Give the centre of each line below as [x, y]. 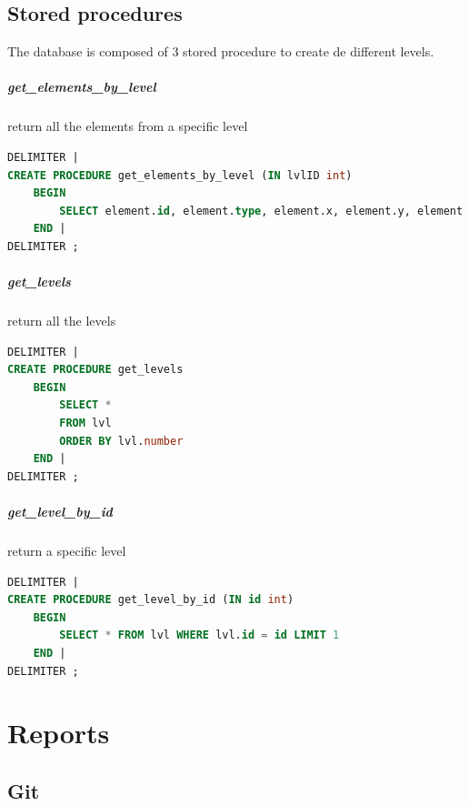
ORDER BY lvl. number [121, 441]
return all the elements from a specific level [128, 126]
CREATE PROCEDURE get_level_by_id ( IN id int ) [151, 600]
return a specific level [67, 550]
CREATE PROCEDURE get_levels [95, 370]
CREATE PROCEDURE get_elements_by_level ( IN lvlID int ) [180, 175]
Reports [59, 733]
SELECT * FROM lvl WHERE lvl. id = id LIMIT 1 [200, 635]
